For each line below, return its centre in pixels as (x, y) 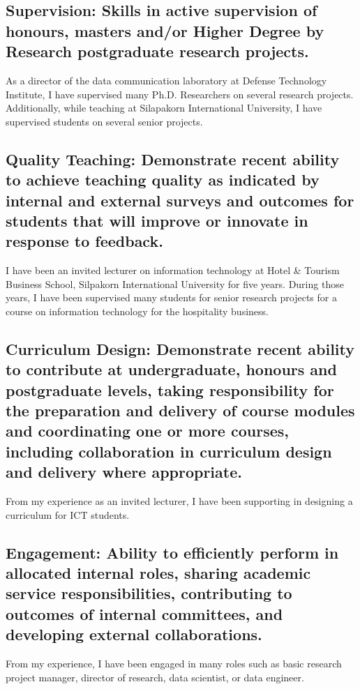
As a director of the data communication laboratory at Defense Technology (166, 80)
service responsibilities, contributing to (149, 593)
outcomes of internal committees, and (144, 613)
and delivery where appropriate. (124, 472)
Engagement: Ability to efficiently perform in (172, 552)
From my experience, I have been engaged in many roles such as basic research (174, 663)
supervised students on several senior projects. (104, 121)
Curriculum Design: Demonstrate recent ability (180, 348)
